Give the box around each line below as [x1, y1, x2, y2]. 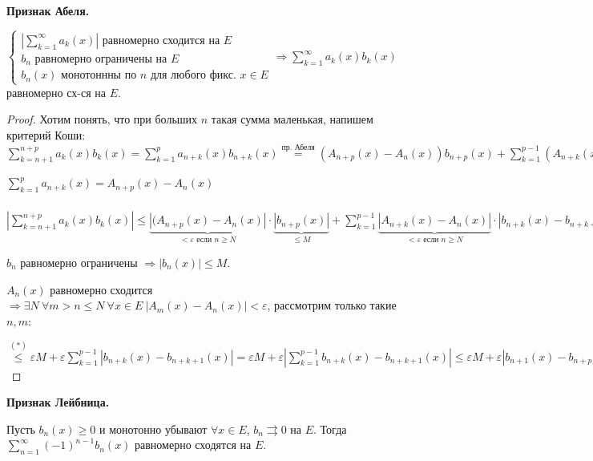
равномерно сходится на [102, 34, 220, 47]
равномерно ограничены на [34, 53, 167, 65]
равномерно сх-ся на [6, 83, 106, 100]
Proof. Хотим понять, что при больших [6, 111, 198, 127]
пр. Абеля [281, 143, 315, 152]
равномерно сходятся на [135, 436, 252, 453]
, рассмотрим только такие [267, 297, 397, 313]
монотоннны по [61, 70, 137, 82]
